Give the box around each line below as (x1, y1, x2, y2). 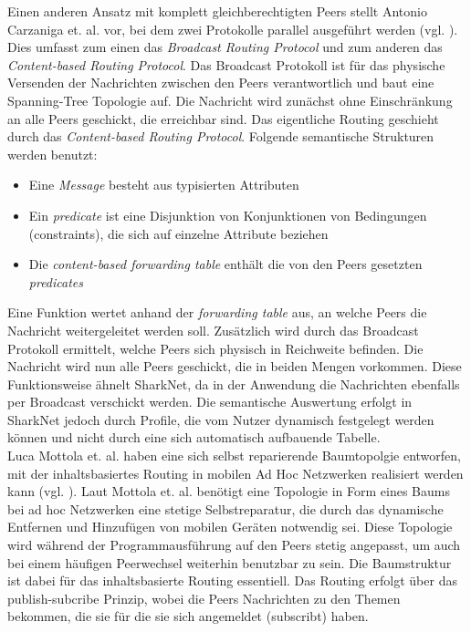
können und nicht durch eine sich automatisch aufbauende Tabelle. (7, 428, 381, 447)
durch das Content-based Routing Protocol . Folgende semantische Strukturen (7, 127, 434, 146)
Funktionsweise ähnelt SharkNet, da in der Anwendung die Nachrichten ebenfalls (7, 374, 460, 393)
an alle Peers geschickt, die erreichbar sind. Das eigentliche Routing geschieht (7, 109, 439, 128)
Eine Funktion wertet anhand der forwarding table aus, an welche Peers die (7, 303, 427, 322)
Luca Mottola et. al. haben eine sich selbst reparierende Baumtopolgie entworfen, (7, 446, 461, 465)
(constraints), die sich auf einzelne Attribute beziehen (28, 223, 329, 243)
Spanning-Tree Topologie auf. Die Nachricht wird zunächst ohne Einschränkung (7, 90, 453, 109)
